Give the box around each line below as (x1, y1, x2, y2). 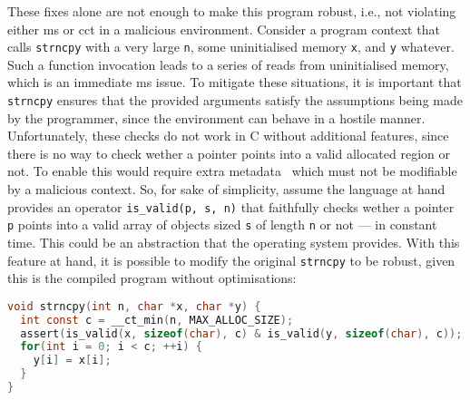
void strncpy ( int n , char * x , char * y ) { (7, 299, 261, 313)
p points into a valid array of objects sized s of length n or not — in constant (7, 215, 437, 234)
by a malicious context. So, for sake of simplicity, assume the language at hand (7, 180, 446, 199)
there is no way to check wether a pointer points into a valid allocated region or (7, 143, 450, 162)
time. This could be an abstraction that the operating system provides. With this (7, 232, 460, 251)
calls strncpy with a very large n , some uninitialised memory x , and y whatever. (7, 37, 455, 56)
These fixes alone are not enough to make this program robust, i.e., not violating (7, 2, 456, 20)
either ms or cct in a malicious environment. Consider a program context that (7, 19, 440, 38)
